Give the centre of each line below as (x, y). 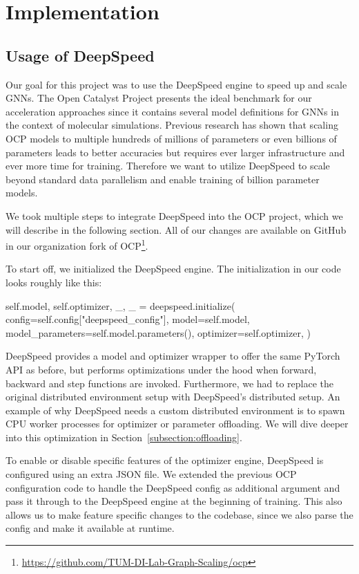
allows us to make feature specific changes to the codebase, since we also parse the (179, 514)
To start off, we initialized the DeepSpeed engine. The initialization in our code (173, 269)
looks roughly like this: (54, 282)
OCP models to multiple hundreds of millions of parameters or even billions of (171, 138)
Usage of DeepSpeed (80, 55)
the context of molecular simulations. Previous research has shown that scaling (172, 125)
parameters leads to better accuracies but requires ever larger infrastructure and (175, 152)
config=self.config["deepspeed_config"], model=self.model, (128, 319)
